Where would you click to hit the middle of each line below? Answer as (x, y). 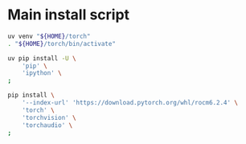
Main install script (69, 15)
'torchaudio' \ (47, 125)
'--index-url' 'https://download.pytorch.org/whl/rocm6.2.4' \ (130, 103)
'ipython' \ (42, 73)
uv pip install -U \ (42, 58)
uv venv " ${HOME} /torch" (49, 36)
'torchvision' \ (49, 117)
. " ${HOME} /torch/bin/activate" (61, 43)
